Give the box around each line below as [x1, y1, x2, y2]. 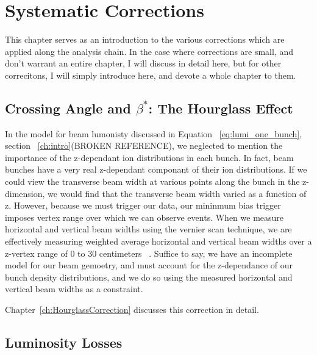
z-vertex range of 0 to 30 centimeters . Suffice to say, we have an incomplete [5, 246, 293, 259]
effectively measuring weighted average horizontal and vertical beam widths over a [5, 235, 312, 248]
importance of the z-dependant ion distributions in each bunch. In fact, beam [5, 151, 294, 163]
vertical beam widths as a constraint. [5, 282, 143, 295]
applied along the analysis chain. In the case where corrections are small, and [5, 45, 294, 57]
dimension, [5, 187, 45, 199]
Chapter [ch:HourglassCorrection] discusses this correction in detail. [5, 303, 259, 316]
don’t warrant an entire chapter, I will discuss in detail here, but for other [5, 57, 282, 70]
